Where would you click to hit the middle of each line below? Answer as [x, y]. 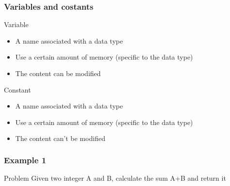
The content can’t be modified [60, 138]
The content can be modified [58, 73]
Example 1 [25, 160]
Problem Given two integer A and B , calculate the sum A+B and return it [115, 178]
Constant [17, 89]
